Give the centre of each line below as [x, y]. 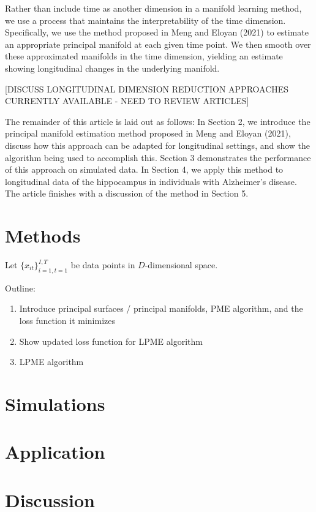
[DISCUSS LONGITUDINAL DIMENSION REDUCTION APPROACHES [147, 88]
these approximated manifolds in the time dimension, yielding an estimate [144, 56]
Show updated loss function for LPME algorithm [111, 341]
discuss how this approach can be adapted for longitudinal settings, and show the [158, 145]
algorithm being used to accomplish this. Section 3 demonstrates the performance [158, 157]
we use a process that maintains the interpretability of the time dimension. [145, 20]
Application [55, 452]
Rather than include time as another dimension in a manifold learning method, [153, 8]
